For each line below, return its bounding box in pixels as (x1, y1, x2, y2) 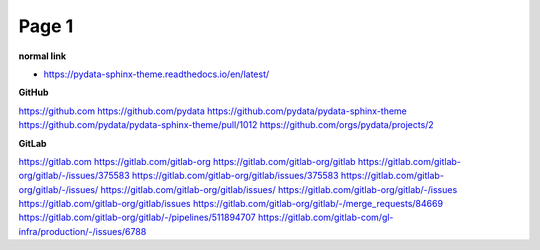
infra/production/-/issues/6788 (18, 225, 147, 237)
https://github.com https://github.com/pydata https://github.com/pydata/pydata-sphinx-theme (18, 105, 407, 117)
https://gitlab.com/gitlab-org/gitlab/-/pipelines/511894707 (18, 211, 257, 224)
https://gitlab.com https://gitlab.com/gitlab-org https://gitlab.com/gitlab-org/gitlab (18, 155, 356, 167)
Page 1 (18, 15, 74, 37)
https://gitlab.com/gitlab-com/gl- (257, 211, 394, 224)
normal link (18, 50, 67, 62)
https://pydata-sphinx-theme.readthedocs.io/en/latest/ (43, 68, 270, 80)
